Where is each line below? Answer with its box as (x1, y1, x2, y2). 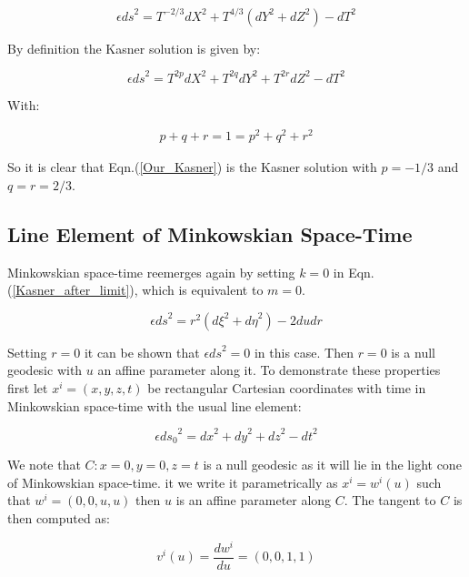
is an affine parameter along (175, 491, 332, 510)
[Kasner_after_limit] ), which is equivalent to (12, 280, 264, 299)
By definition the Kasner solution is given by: (7, 38, 261, 57)
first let (7, 379, 48, 398)
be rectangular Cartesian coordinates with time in (147, 379, 426, 398)
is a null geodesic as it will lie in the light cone (203, 455, 462, 474)
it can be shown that (84, 342, 200, 361)
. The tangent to (344, 491, 436, 510)
